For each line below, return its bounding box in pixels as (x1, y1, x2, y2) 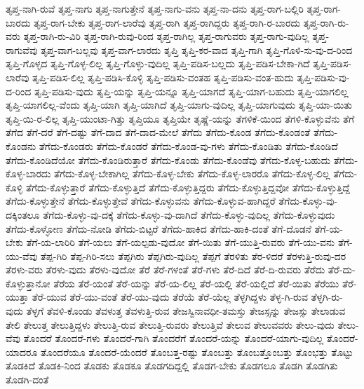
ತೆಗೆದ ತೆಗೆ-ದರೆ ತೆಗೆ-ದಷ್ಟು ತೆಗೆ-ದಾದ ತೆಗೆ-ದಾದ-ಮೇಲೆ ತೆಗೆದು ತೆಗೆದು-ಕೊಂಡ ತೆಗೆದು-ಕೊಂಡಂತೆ (6, 125, 311, 139)
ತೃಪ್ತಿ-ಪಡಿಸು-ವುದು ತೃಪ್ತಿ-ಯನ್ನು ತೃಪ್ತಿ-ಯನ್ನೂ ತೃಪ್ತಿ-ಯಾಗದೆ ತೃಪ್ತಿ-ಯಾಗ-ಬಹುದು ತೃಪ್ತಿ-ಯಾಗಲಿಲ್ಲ (34, 83, 349, 98)
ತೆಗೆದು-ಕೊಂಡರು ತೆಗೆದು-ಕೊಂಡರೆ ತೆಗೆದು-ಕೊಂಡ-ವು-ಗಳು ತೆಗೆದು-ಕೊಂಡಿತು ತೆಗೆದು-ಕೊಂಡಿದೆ (39, 138, 338, 153)
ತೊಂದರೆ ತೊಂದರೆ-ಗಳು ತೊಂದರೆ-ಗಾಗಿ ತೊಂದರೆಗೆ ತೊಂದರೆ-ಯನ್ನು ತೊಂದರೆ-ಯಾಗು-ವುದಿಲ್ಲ (23, 331, 324, 346)
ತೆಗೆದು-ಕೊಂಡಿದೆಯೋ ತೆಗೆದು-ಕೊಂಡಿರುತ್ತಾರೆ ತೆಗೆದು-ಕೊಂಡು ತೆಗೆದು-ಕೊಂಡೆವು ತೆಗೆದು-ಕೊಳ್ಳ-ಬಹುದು (6, 152, 331, 167)
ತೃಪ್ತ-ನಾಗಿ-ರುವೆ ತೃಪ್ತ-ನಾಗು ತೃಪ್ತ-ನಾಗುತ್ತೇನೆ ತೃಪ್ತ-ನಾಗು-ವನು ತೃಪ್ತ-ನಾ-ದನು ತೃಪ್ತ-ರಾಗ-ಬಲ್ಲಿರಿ (6, 1, 304, 15)
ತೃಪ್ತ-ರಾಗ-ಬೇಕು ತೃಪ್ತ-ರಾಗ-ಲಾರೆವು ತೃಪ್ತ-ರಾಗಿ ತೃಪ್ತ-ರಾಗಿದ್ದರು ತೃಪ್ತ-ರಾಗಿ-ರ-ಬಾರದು (34, 15, 300, 29)
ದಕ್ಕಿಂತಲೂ (6, 207, 40, 221)
